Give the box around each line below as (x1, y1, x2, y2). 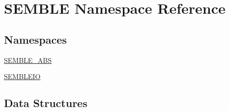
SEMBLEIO (4, 71, 41, 82)
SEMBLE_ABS (4, 55, 52, 65)
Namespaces (4, 31, 67, 47)
